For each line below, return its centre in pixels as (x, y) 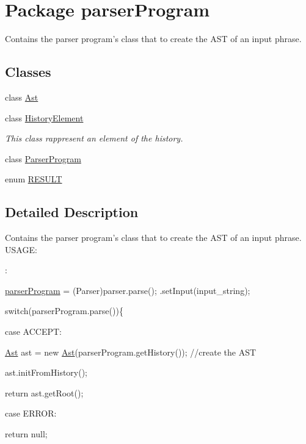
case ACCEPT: (34, 331)
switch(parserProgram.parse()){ (64, 311)
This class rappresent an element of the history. (94, 138)
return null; (26, 434)
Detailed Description (72, 212)
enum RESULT (34, 179)
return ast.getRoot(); (44, 392)
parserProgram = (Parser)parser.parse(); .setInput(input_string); (128, 290)
